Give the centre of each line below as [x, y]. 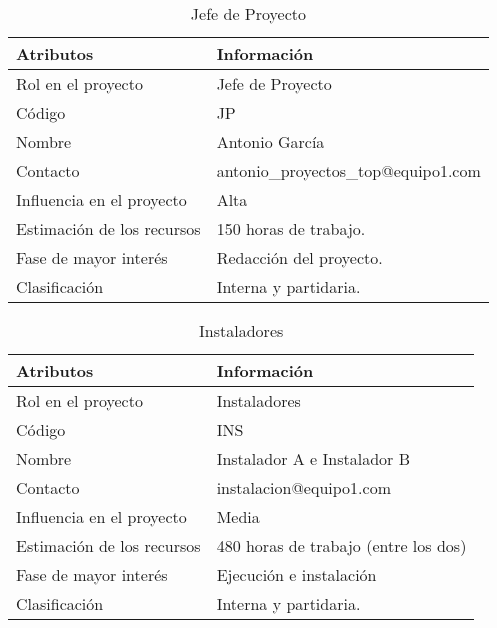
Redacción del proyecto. [299, 257]
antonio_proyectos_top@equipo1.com [348, 170]
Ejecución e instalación [296, 574]
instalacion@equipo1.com [303, 487]
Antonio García [270, 141]
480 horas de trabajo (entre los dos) [341, 545]
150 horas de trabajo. [291, 228]
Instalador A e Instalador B [313, 458]
